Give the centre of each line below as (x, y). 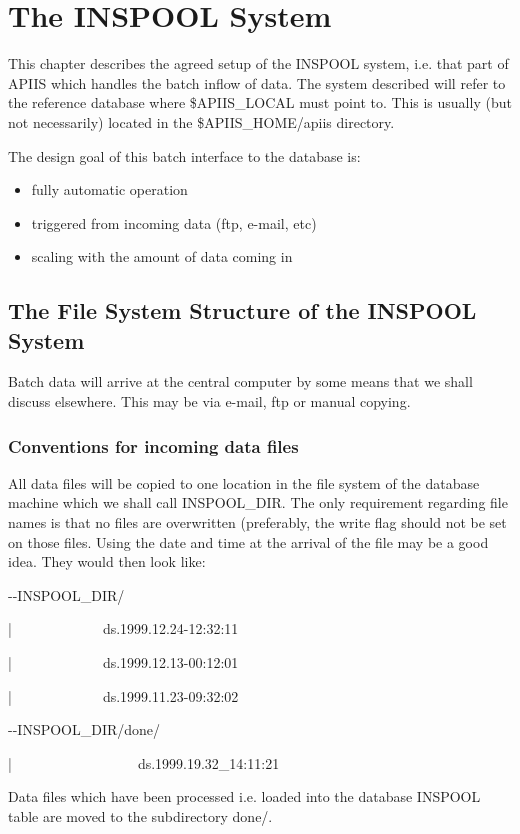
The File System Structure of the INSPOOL (242, 310)
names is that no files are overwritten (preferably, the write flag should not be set (257, 522)
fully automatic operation (109, 189)
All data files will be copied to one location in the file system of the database (244, 482)
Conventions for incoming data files (153, 445)
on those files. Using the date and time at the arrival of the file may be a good (248, 541)
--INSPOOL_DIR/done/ (84, 729)
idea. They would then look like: (107, 561)
